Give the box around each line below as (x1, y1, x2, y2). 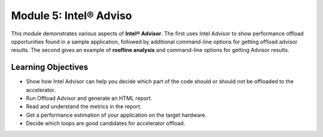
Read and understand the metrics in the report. (26, 103, 142, 110)
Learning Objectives (11, 62, 89, 72)
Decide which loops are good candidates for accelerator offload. (26, 120, 185, 127)
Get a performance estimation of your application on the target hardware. (26, 111, 207, 118)
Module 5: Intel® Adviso (11, 9, 132, 22)
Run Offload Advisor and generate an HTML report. (26, 95, 153, 102)
